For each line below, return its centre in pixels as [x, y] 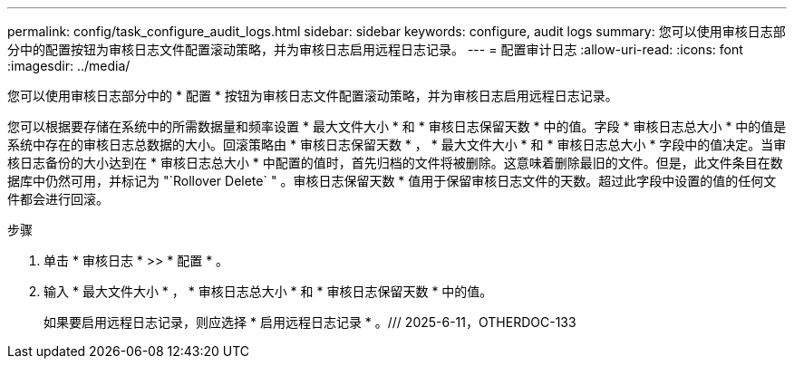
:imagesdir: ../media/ [69, 66]
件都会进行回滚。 [58, 199]
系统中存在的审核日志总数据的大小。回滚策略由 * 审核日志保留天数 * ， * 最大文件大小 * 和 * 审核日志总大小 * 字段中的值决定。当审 [397, 144]
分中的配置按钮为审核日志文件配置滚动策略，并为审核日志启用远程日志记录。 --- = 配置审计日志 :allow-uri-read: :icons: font [375, 49]
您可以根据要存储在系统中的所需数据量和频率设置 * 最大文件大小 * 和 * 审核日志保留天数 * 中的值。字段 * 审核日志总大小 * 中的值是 [397, 126]
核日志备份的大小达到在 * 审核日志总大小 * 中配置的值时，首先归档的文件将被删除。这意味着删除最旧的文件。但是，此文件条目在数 [395, 163]
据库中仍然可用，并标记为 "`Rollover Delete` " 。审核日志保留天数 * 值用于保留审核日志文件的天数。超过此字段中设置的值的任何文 [392, 181]
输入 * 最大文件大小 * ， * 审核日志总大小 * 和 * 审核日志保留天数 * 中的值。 [268, 291]
